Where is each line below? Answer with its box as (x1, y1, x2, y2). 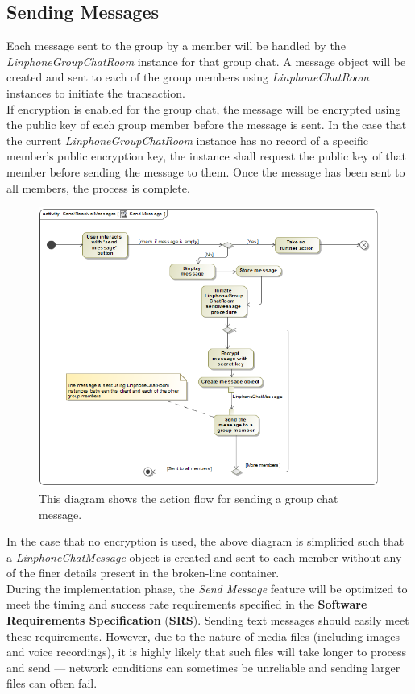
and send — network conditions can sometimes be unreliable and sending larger (6, 659, 400, 675)
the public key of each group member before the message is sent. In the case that (6, 116, 407, 133)
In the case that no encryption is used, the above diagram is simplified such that (6, 533, 405, 550)
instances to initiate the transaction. (6, 84, 185, 101)
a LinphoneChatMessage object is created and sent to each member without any (6, 548, 402, 565)
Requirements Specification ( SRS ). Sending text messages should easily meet (6, 612, 409, 629)
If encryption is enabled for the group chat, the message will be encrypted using (6, 100, 401, 117)
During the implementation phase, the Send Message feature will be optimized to (6, 580, 408, 596)
